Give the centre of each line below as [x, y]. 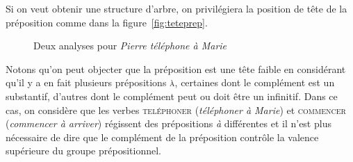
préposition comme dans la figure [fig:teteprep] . [107, 22]
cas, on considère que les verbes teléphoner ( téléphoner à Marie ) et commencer [176, 110]
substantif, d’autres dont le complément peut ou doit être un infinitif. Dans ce [172, 96]
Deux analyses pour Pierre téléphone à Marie [130, 46]
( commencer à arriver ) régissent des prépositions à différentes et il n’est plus [169, 123]
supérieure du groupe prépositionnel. [83, 151]
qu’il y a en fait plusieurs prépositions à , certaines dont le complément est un [170, 82]
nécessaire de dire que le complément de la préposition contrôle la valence [162, 137]
